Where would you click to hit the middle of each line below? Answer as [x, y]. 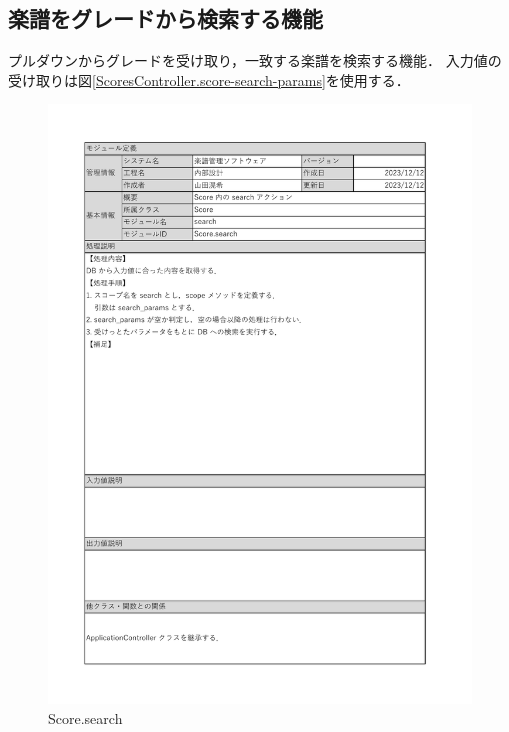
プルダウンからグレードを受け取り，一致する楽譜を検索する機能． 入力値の [255, 60]
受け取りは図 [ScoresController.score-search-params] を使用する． [209, 79]
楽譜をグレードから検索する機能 [165, 18]
